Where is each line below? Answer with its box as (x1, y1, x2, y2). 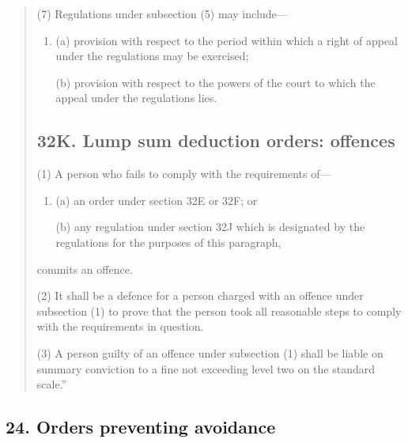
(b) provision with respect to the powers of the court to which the (55, 74, 376, 90)
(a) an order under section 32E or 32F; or (55, 191, 258, 208)
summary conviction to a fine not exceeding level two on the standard (36, 360, 376, 377)
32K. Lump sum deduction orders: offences (36, 128, 395, 153)
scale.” (36, 376, 67, 392)
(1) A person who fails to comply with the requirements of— (36, 165, 331, 182)
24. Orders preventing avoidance (6, 415, 276, 439)
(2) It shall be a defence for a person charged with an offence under (36, 287, 364, 304)
